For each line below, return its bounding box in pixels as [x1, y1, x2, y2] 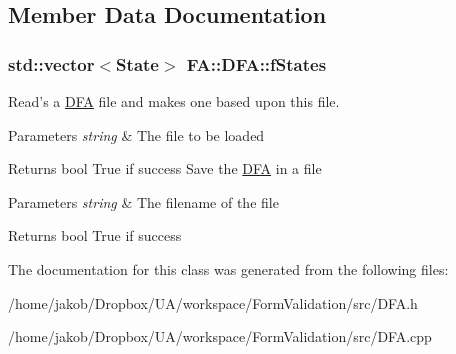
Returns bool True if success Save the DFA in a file [8, 158, 322, 179]
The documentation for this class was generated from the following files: [8, 258, 449, 279]
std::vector [8, 51, 95, 76]
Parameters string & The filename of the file [8, 191, 279, 212]
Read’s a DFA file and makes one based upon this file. [8, 91, 340, 111]
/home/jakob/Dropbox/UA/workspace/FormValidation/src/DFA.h [8, 292, 418, 313]
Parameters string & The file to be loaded [8, 124, 265, 145]
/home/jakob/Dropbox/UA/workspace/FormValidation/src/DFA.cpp [8, 326, 432, 347]
